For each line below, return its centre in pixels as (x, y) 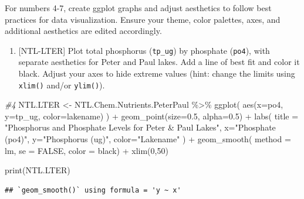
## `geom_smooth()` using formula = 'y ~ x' (93, 190)
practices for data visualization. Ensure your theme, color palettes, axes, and (143, 19)
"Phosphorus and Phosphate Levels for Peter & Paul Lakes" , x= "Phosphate (140, 127)
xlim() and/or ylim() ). (62, 85)
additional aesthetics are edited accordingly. (83, 31)
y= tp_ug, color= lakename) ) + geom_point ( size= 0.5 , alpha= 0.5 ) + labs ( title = (152, 116)
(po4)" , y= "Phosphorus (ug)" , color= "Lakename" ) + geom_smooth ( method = (148, 139)
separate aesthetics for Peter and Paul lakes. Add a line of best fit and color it (159, 62)
